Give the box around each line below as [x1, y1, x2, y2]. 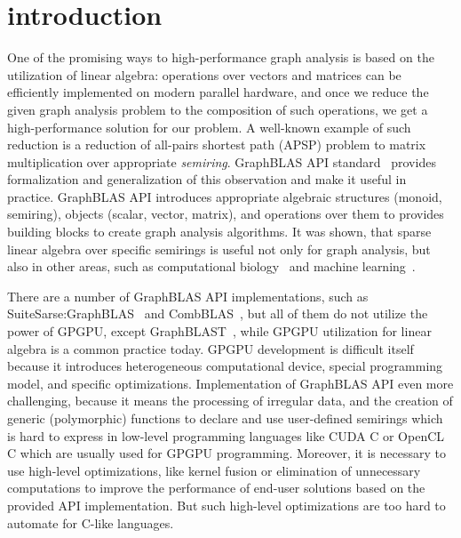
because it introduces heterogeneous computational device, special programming [7, 357, 443, 375]
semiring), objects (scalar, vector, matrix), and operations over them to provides [7, 205, 444, 223]
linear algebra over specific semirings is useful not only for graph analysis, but [7, 239, 431, 258]
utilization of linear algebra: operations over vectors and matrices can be [7, 65, 401, 84]
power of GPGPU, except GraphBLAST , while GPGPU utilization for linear [7, 322, 432, 341]
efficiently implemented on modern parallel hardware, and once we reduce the [7, 83, 429, 101]
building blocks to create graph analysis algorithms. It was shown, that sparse [7, 222, 432, 241]
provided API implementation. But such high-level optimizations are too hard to [7, 495, 446, 514]
